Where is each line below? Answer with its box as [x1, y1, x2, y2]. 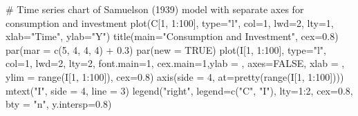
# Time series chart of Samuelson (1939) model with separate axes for [6, 2, 304, 16]
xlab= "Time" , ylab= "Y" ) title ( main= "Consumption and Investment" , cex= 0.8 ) [6, 29, 339, 43]
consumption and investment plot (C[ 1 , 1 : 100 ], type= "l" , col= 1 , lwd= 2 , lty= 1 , [6, 15, 334, 30]
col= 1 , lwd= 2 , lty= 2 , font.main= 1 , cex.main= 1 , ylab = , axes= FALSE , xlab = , [6, 56, 345, 70]
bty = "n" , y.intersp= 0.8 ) [6, 97, 112, 111]
